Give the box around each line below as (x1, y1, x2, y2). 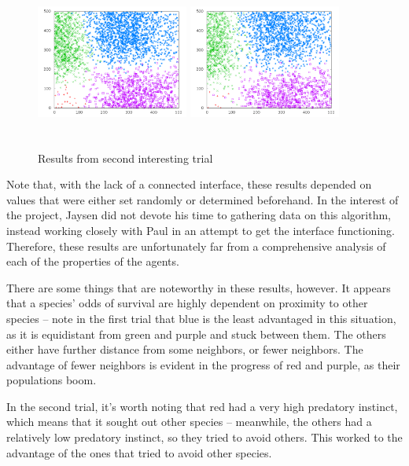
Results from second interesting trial (38, 149, 213, 166)
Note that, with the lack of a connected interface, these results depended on (6, 176, 372, 193)
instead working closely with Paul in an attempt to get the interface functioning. (6, 222, 395, 238)
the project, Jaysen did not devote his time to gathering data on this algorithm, (6, 207, 392, 223)
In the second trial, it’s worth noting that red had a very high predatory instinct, (6, 398, 398, 414)
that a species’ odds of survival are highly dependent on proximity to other (6, 295, 368, 311)
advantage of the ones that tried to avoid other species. (6, 444, 272, 460)
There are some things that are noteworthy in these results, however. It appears (6, 279, 391, 295)
